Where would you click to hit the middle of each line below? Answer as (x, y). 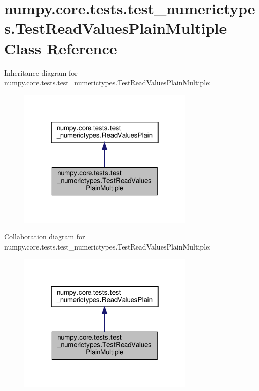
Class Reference (61, 48)
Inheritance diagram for (41, 72)
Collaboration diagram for (45, 237)
